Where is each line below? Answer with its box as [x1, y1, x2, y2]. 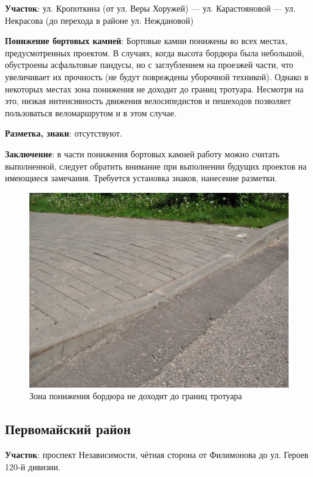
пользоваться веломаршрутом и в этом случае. [5, 106, 177, 119]
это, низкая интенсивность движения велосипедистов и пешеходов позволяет [5, 94, 291, 107]
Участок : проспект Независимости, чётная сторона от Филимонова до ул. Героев [5, 448, 309, 461]
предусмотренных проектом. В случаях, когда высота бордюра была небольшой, [5, 46, 304, 59]
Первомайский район [5, 419, 131, 438]
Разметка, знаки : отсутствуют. [5, 127, 122, 140]
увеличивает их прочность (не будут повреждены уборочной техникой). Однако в [5, 70, 309, 83]
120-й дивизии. [5, 460, 61, 473]
